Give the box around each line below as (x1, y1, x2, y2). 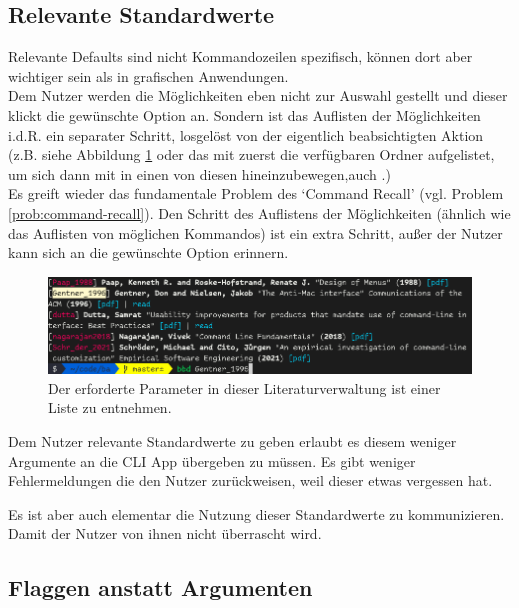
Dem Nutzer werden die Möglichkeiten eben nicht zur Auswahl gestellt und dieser (8, 85, 508, 106)
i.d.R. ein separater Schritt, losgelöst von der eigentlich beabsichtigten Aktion (8, 124, 484, 145)
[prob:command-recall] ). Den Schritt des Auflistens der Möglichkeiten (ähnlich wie (8, 202, 511, 223)
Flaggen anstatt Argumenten (8, 572, 313, 603)
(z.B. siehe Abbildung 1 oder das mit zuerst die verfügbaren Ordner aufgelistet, (8, 144, 495, 165)
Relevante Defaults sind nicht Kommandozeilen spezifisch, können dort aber (8, 46, 473, 67)
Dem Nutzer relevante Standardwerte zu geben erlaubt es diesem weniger (8, 430, 457, 451)
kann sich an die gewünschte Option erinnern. (8, 242, 289, 263)
